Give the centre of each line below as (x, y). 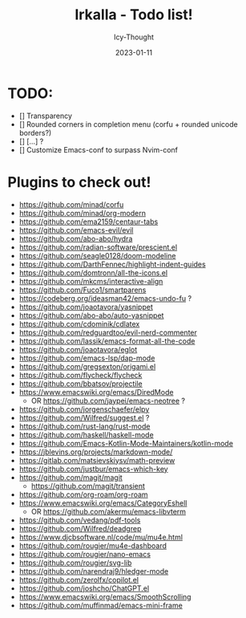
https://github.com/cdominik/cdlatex (79, 323)
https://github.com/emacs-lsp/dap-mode (87, 358)
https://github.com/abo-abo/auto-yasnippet (91, 315)
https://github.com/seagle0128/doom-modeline (97, 255)
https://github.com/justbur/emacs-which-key (94, 469)
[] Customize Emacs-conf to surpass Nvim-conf (98, 149)
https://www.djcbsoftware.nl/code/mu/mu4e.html (101, 537)
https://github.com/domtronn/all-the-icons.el (93, 272)
